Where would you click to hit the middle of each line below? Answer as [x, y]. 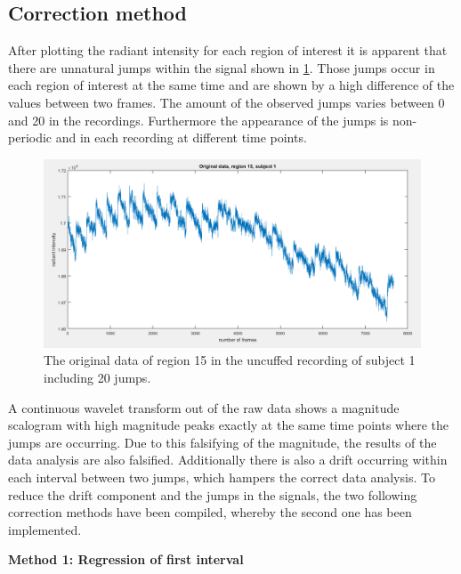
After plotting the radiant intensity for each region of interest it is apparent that [228, 50]
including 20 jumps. [97, 377]
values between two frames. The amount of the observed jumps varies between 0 [226, 102]
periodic [30, 137]
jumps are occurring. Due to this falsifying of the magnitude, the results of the [222, 442]
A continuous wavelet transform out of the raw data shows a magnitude [204, 407]
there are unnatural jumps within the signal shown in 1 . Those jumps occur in [222, 67]
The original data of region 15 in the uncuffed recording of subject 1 [230, 360]
